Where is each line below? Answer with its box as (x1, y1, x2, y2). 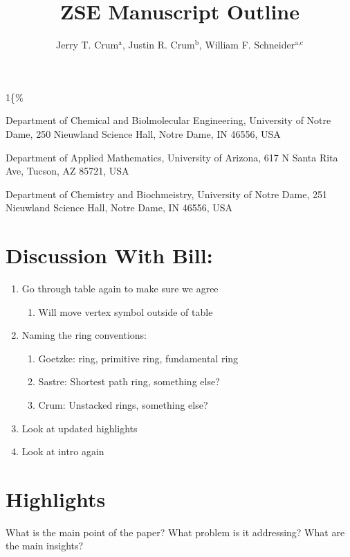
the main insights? (6, 538, 84, 553)
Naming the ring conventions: (21, 328, 147, 342)
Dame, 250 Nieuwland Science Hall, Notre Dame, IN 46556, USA (6, 126, 281, 141)
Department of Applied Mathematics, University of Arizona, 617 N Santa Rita (6, 150, 338, 164)
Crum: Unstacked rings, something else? (38, 397, 208, 412)
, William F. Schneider (199, 37, 295, 52)
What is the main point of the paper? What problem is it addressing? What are (6, 524, 345, 539)
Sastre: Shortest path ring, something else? (38, 374, 220, 389)
